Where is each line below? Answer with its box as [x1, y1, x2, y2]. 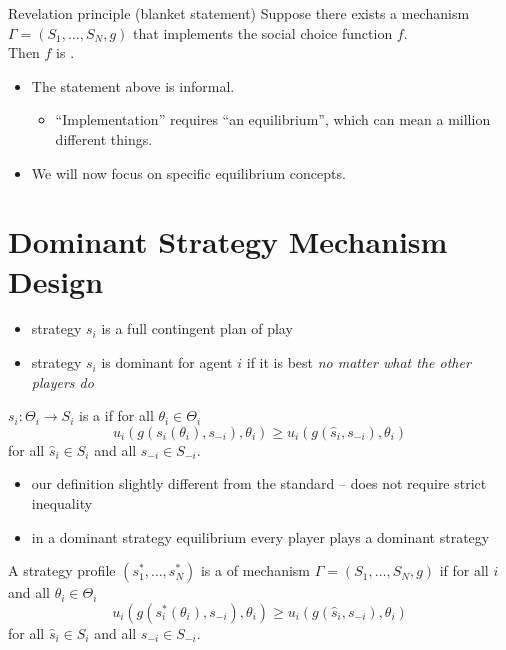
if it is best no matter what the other [246, 352, 471, 373]
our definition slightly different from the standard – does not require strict [31, 473, 487, 494]
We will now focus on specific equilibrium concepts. [31, 162, 346, 183]
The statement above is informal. [31, 75, 235, 96]
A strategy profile [8, 560, 116, 581]
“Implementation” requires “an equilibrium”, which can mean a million [55, 109, 491, 130]
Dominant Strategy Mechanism [8, 221, 448, 262]
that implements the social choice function [133, 22, 393, 43]
